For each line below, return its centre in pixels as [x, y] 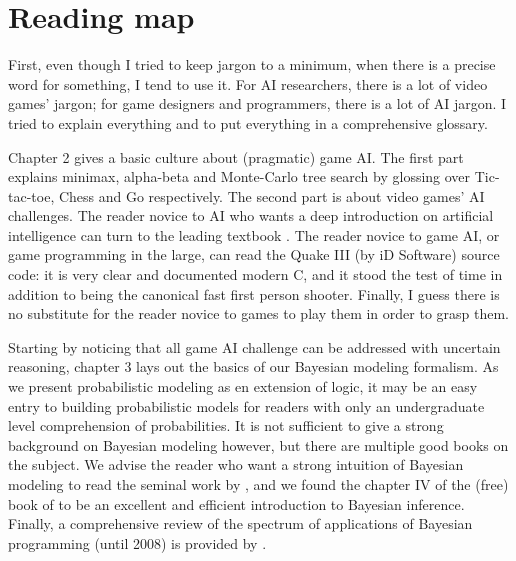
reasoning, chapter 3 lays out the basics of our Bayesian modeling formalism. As [253, 366]
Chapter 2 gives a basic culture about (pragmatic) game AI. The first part [236, 156]
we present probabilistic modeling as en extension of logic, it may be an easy [243, 386]
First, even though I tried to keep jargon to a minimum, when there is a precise [252, 64]
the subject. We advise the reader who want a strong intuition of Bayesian [236, 464]
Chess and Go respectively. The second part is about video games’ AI [271, 195]
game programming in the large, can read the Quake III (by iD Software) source [254, 254]
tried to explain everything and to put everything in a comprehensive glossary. [248, 122]
